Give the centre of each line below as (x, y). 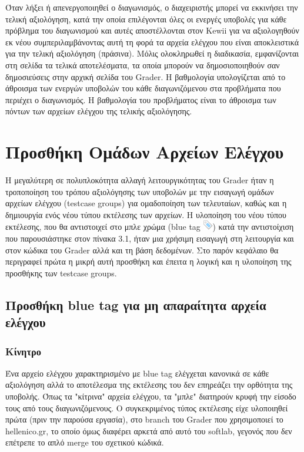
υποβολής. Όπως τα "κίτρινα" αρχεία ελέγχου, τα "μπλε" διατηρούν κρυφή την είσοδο (151, 396)
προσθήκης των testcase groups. (61, 273)
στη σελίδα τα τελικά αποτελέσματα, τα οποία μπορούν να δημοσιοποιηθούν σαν (143, 65)
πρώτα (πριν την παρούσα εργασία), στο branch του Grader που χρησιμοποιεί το (144, 419)
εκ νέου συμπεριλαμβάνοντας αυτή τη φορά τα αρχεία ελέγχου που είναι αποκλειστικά (152, 42)
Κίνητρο (23, 351)
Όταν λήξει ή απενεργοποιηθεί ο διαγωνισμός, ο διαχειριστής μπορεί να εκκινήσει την (152, 7)
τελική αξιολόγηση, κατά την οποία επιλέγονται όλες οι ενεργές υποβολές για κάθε (146, 19)
